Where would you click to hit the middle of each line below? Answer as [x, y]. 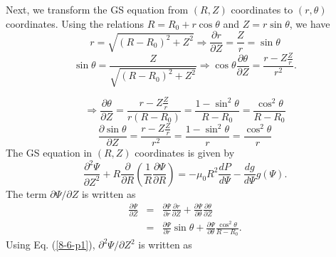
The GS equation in [49, 153]
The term [26, 193]
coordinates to [262, 9]
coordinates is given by [185, 153]
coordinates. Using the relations [75, 23]
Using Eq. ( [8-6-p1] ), [51, 245]
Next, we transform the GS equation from [97, 9]
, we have [310, 23]
